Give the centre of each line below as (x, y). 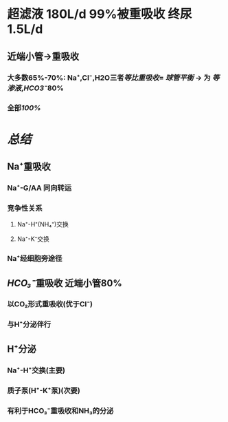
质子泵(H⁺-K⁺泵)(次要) (44, 390)
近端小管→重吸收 (43, 56)
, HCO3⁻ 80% (42, 88)
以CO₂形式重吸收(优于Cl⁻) (50, 304)
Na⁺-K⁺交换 (33, 239)
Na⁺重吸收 (29, 167)
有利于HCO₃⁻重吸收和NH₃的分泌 (60, 410)
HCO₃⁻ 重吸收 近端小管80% (65, 283)
